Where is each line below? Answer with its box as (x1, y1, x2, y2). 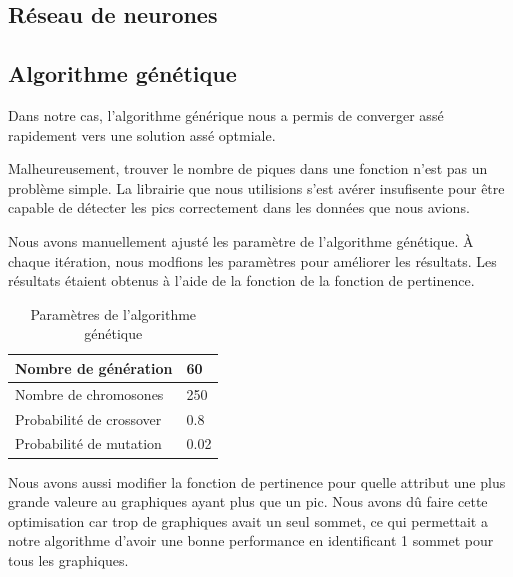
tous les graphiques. (8, 549, 129, 570)
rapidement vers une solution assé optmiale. (8, 124, 276, 145)
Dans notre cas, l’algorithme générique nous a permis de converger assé (8, 104, 444, 125)
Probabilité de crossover (15, 408, 162, 429)
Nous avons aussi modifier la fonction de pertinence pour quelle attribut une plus (8, 471, 506, 492)
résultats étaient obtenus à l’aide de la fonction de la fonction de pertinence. (8, 270, 475, 291)
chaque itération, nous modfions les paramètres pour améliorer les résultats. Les (8, 250, 497, 271)
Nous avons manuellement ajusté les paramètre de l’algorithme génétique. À (8, 230, 474, 251)
